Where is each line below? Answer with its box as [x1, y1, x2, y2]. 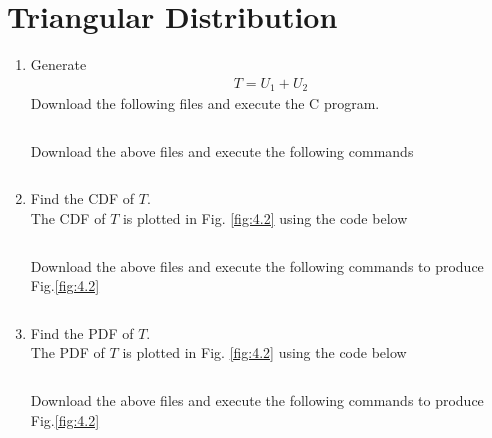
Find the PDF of [30, 322, 134, 343]
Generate [30, 54, 87, 75]
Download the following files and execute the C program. [30, 93, 380, 114]
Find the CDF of [30, 188, 135, 209]
